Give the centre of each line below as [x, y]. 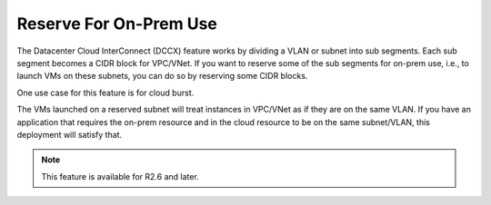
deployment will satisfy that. [70, 134]
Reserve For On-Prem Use [117, 24]
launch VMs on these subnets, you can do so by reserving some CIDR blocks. [162, 76]
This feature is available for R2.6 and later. [120, 176]
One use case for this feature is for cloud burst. [105, 93]
